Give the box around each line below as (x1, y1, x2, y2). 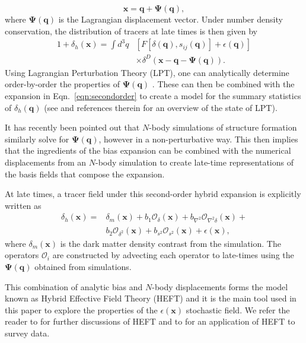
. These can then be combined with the (152, 78, 295, 90)
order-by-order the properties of (5, 78, 120, 90)
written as (5, 199, 42, 211)
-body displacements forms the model (152, 280, 288, 293)
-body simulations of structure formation (149, 121, 297, 134)
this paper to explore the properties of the (5, 303, 158, 316)
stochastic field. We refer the (186, 303, 290, 316)
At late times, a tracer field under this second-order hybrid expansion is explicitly (5, 188, 301, 200)
